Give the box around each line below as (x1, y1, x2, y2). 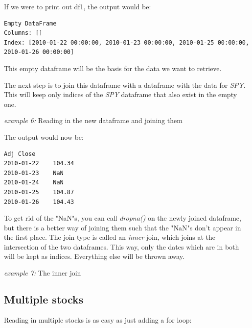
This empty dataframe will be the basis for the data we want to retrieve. (4, 63, 222, 73)
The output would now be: (4, 131, 84, 142)
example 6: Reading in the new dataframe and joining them (4, 115, 183, 126)
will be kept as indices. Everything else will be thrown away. (4, 251, 184, 261)
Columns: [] (4, 29, 43, 37)
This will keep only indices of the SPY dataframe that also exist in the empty (4, 89, 237, 100)
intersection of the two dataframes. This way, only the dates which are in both (4, 241, 239, 252)
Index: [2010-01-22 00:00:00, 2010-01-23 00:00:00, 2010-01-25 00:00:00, (4, 39, 250, 46)
